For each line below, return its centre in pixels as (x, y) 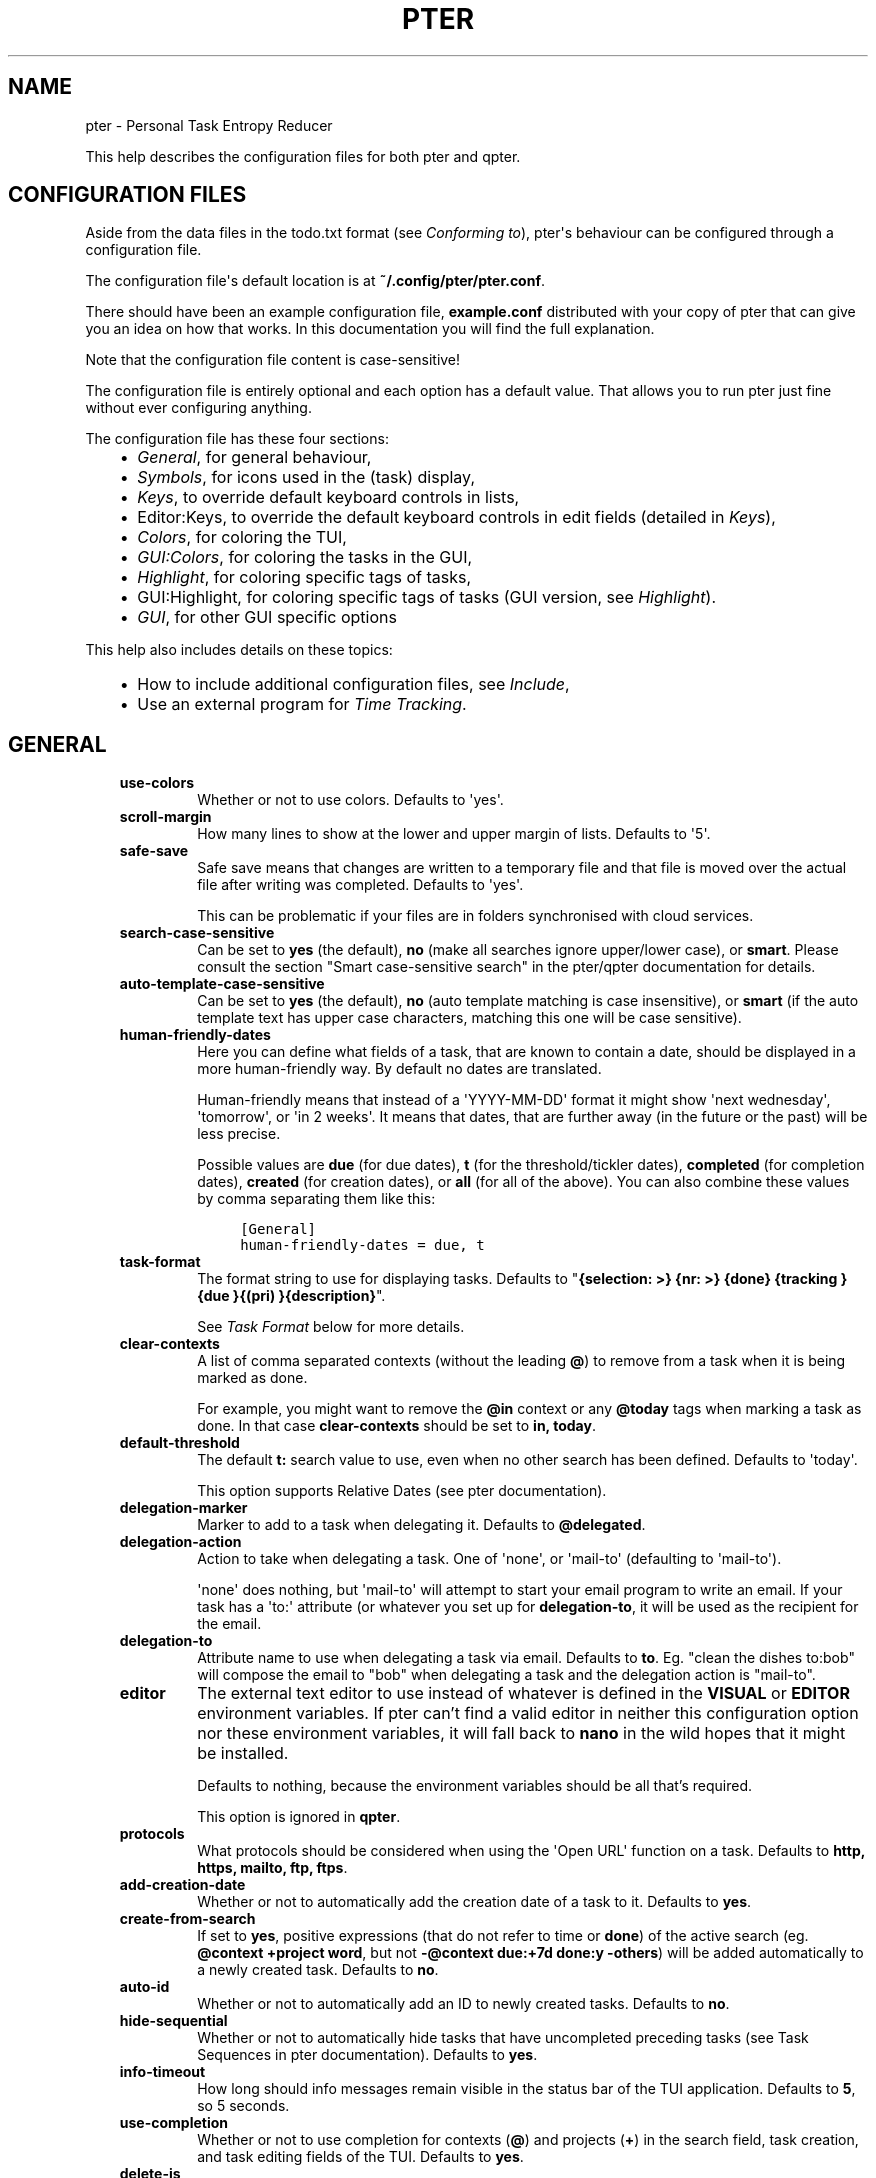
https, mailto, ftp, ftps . (272, 1868)
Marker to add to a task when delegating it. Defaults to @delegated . (421, 1525)
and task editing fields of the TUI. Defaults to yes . (360, 2157)
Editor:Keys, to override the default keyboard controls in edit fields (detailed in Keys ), (456, 517)
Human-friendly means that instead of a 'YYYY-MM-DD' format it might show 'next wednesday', (514, 1100)
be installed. (243, 1753)
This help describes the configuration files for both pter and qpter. (303, 156)
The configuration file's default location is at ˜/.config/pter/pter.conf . (315, 281)
